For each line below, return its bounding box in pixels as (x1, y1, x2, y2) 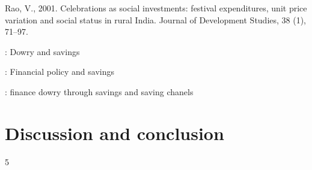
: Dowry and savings (5, 45, 80, 57)
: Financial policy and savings (5, 65, 114, 78)
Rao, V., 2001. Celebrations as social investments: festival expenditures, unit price (5, 2, 307, 14)
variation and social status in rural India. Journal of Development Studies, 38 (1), (5, 13, 307, 26)
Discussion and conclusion (5, 120, 224, 145)
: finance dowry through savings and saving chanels (5, 85, 194, 98)
